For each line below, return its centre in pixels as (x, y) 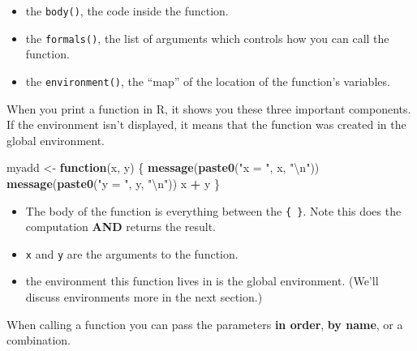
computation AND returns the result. (120, 227)
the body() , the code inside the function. (127, 11)
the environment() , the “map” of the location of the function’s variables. (208, 81)
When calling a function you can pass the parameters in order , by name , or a (205, 324)
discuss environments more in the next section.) (144, 297)
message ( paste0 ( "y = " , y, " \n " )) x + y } (114, 183)
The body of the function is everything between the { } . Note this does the (213, 210)
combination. (39, 340)
